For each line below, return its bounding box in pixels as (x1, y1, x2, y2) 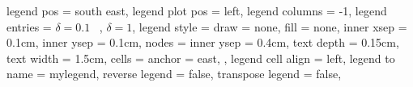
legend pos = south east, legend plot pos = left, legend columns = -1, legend (6, 2, 387, 19)
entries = (6, 18, 52, 35)
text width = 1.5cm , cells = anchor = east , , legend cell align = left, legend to (6, 49, 395, 66)
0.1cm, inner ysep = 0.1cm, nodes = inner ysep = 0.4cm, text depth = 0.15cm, (6, 34, 399, 51)
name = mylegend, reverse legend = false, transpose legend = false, (6, 65, 342, 82)
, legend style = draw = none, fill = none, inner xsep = (132, 18, 407, 35)
